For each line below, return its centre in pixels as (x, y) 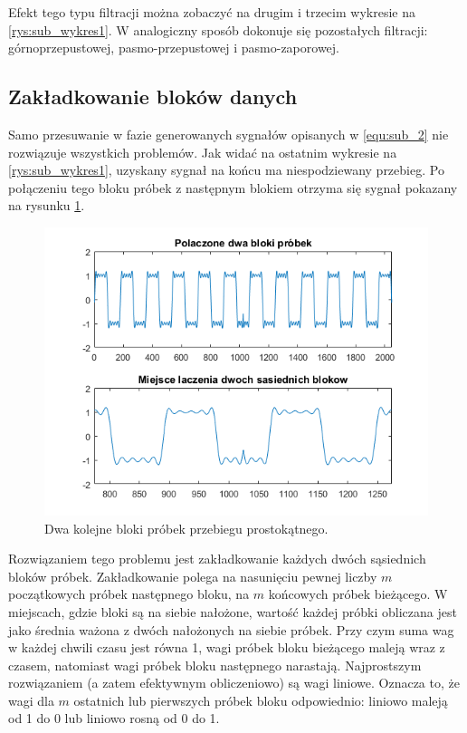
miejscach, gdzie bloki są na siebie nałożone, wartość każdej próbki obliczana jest (233, 611)
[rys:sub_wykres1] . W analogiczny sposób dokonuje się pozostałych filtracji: (218, 29)
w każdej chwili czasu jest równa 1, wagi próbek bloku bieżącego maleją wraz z (227, 647)
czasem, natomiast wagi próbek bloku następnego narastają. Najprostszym (215, 665)
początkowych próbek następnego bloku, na (129, 594)
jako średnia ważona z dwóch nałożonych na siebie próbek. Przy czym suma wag (231, 629)
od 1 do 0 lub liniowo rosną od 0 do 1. (114, 718)
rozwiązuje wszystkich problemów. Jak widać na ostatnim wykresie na (203, 152)
